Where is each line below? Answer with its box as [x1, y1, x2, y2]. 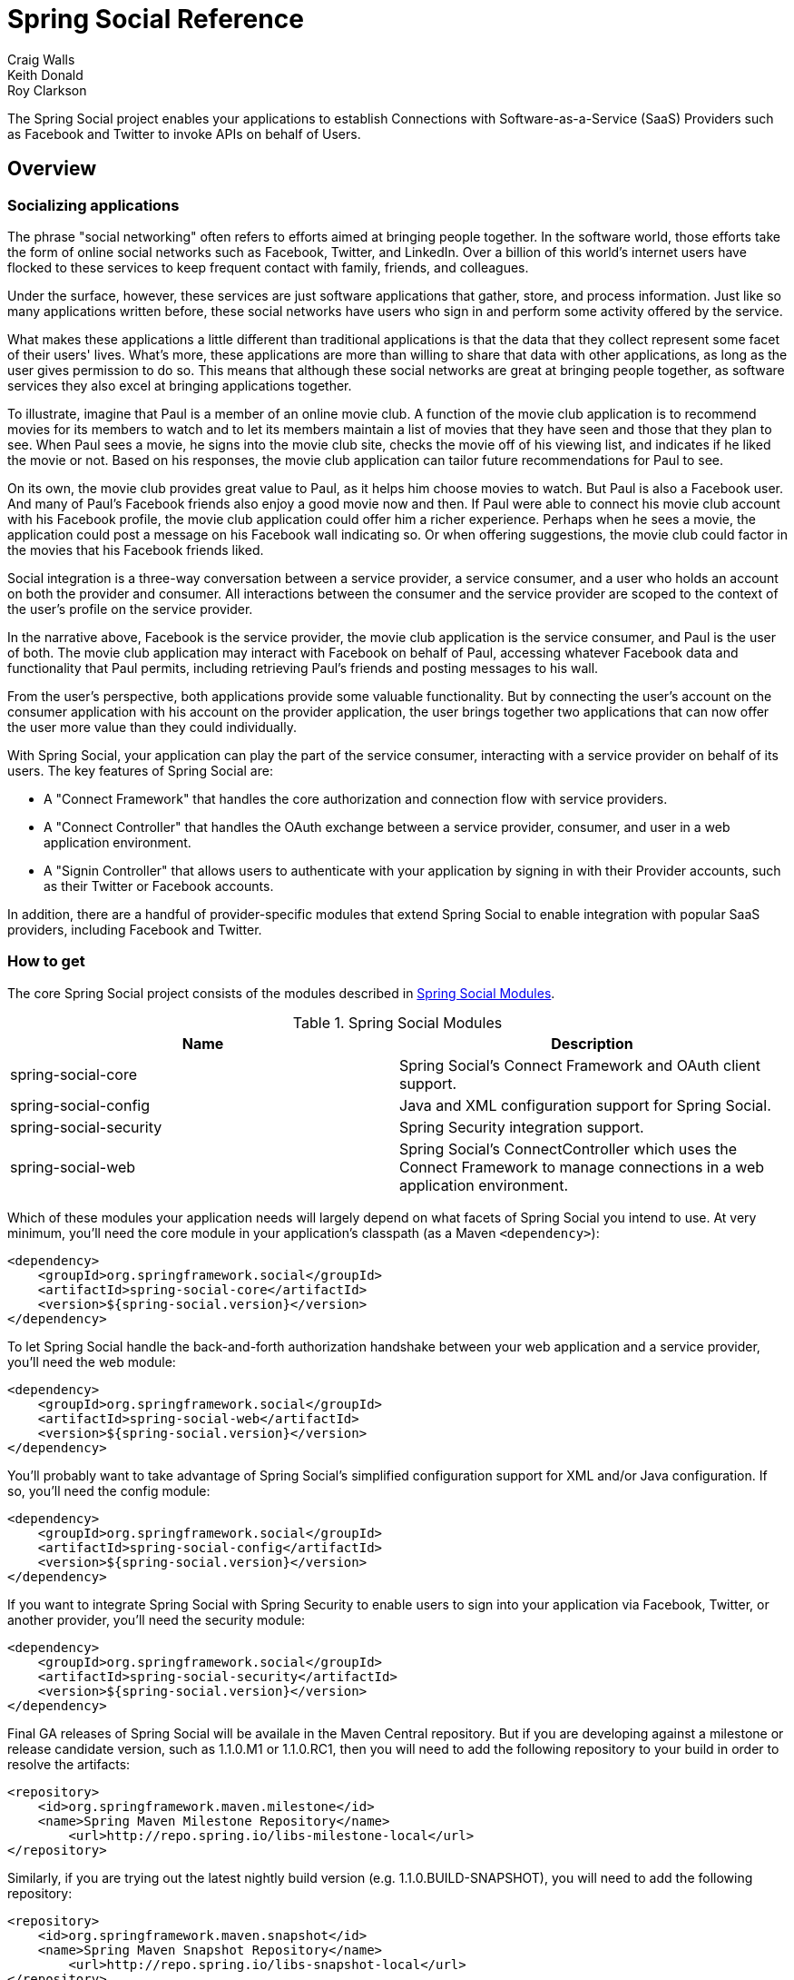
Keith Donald [7, 66, 83, 83]
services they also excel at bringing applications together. [7, 377, 352, 393]
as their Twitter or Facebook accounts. [44, 877, 274, 894]
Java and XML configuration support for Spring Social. [399, 1095, 771, 1114]
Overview [7, 157, 97, 181]
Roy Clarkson [7, 82, 87, 98]
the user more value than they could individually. [7, 718, 298, 735]
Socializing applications [7, 195, 180, 214]
